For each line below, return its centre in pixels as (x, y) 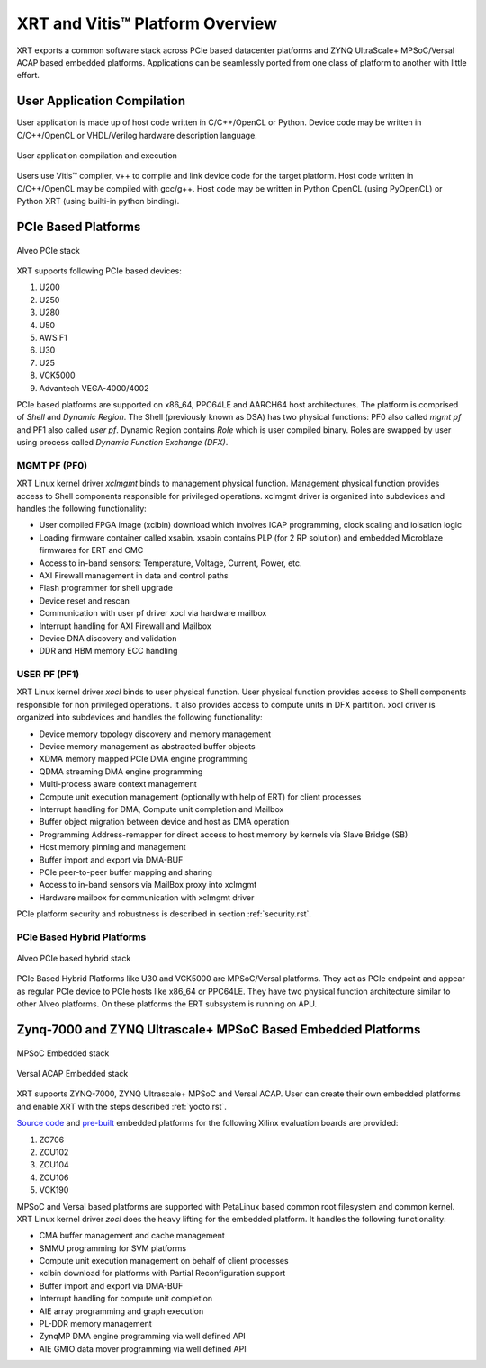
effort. (28, 76)
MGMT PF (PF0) (52, 465)
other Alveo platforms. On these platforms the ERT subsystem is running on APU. (167, 1004)
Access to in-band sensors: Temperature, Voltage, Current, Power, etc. (171, 563)
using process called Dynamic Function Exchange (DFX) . (122, 443)
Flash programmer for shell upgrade (106, 588)
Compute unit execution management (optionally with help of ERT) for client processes (200, 797)
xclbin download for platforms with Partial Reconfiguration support (162, 1274)
